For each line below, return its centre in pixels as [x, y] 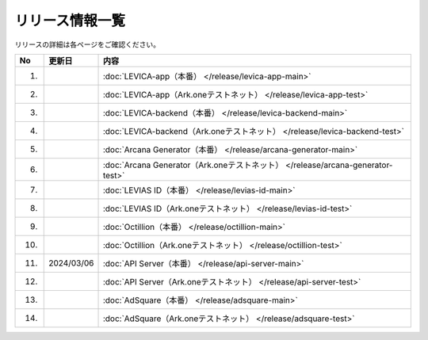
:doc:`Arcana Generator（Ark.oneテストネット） [193, 165]
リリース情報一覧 [70, 21]
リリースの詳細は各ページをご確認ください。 [88, 44]
